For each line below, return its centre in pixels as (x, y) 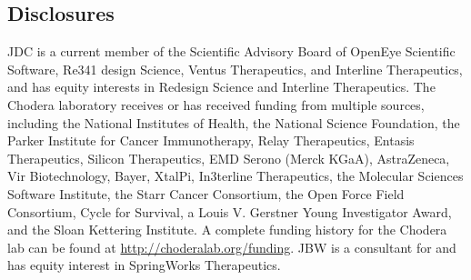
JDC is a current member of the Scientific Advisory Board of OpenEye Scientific (231, 51)
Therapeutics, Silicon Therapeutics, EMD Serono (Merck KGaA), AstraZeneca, (229, 158)
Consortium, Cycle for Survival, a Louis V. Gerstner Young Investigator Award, (230, 211)
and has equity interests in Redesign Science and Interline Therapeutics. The (221, 87)
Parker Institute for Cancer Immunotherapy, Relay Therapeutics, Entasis (211, 140)
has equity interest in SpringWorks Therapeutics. (144, 265)
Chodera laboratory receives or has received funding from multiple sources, (216, 104)
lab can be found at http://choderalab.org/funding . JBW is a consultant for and (232, 247)
